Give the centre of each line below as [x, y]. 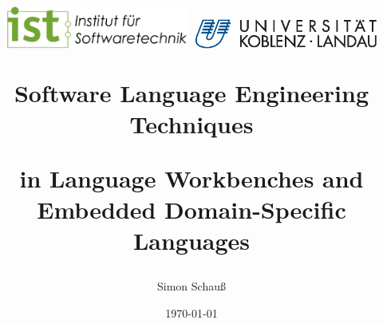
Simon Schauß [191, 286]
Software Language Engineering [191, 93]
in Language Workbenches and [191, 178]
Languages [191, 240]
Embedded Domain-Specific [191, 209]
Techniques [191, 124]
